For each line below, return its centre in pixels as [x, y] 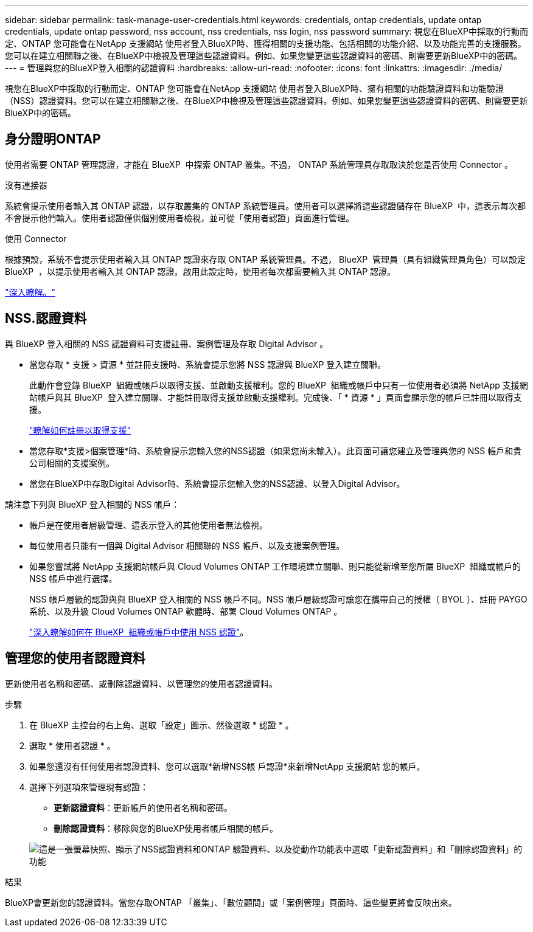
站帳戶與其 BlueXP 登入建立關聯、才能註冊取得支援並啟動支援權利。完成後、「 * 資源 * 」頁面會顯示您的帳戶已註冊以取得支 [276, 397]
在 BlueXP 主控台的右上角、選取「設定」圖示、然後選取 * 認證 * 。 [162, 725]
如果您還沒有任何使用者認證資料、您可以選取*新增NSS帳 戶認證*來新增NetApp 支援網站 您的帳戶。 [227, 766]
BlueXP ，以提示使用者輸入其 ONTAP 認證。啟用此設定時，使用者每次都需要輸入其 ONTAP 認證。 [200, 271]
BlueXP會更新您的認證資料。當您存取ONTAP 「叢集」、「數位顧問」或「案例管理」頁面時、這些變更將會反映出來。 [231, 902]
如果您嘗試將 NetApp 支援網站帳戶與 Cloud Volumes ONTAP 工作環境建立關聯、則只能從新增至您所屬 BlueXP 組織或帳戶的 [275, 566]
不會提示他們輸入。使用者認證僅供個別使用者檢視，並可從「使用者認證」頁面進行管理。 [179, 218]
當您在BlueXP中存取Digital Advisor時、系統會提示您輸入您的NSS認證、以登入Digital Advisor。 [217, 483]
